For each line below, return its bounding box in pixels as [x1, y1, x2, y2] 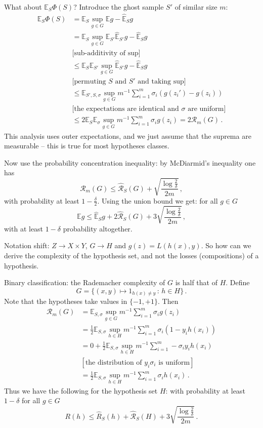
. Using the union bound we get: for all [97, 195, 218, 206]
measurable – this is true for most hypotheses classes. [4, 140, 169, 151]
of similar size [174, 2, 217, 12]
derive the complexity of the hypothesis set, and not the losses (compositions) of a [4, 250, 259, 261]
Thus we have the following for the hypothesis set [4, 385, 158, 396]
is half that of [175, 277, 217, 288]
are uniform [188, 105, 224, 112]
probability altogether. [63, 223, 133, 234]
